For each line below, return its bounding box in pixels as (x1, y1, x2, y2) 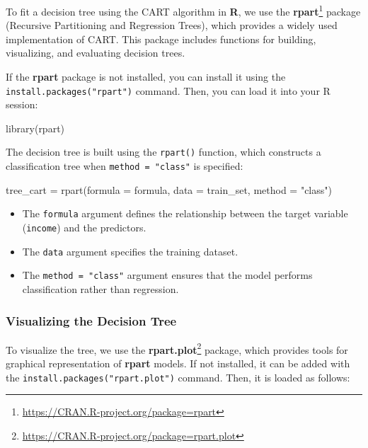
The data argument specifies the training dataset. (22, 243, 238, 258)
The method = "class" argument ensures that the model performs (22, 268, 313, 282)
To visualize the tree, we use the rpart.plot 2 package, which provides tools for (6, 340, 348, 357)
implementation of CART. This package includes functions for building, (6, 31, 316, 46)
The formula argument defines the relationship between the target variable (22, 206, 348, 221)
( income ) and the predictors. (22, 220, 146, 235)
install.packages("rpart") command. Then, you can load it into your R (6, 83, 330, 98)
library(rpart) (6, 120, 65, 135)
